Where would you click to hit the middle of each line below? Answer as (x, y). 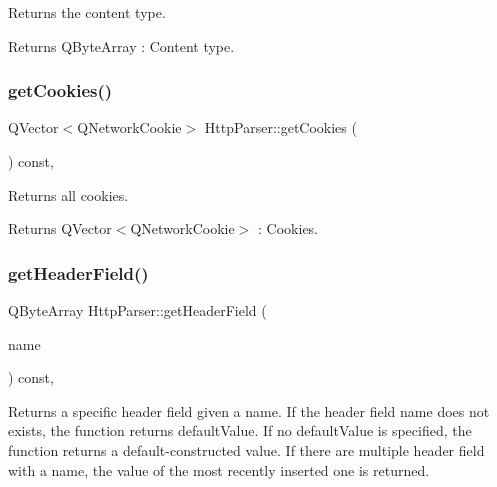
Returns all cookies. (68, 194)
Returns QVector (60, 228)
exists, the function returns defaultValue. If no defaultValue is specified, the (240, 430)
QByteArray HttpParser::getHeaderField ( (137, 310)
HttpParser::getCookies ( (280, 127)
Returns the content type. (87, 12)
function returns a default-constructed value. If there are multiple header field (246, 449)
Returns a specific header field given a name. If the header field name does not (249, 410)
